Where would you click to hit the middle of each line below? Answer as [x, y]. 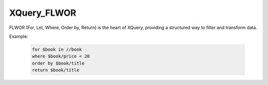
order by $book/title [58, 63]
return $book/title [56, 70]
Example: [19, 36]
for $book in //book [57, 49]
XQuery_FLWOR [43, 13]
